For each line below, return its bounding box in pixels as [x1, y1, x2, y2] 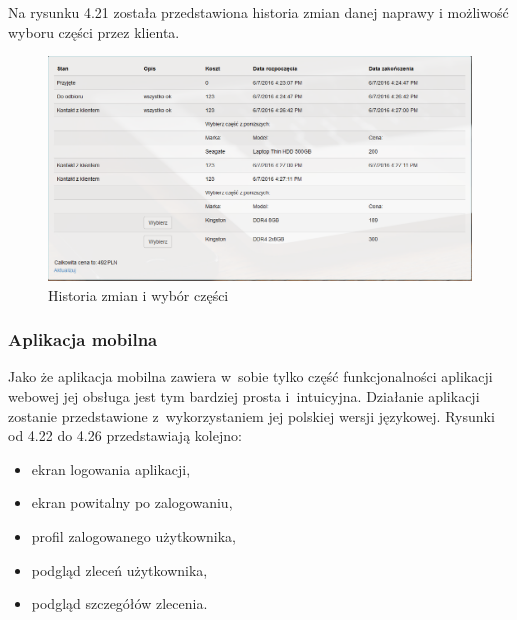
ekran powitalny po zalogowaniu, [31, 492, 233, 513]
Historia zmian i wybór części [48, 284, 229, 305]
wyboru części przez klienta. [8, 21, 180, 42]
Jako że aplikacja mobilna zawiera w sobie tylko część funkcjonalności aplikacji [8, 366, 493, 387]
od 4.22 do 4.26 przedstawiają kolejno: [8, 425, 242, 446]
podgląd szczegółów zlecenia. [31, 593, 208, 614]
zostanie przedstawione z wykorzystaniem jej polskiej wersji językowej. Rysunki [8, 405, 495, 426]
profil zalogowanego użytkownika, [31, 525, 237, 546]
